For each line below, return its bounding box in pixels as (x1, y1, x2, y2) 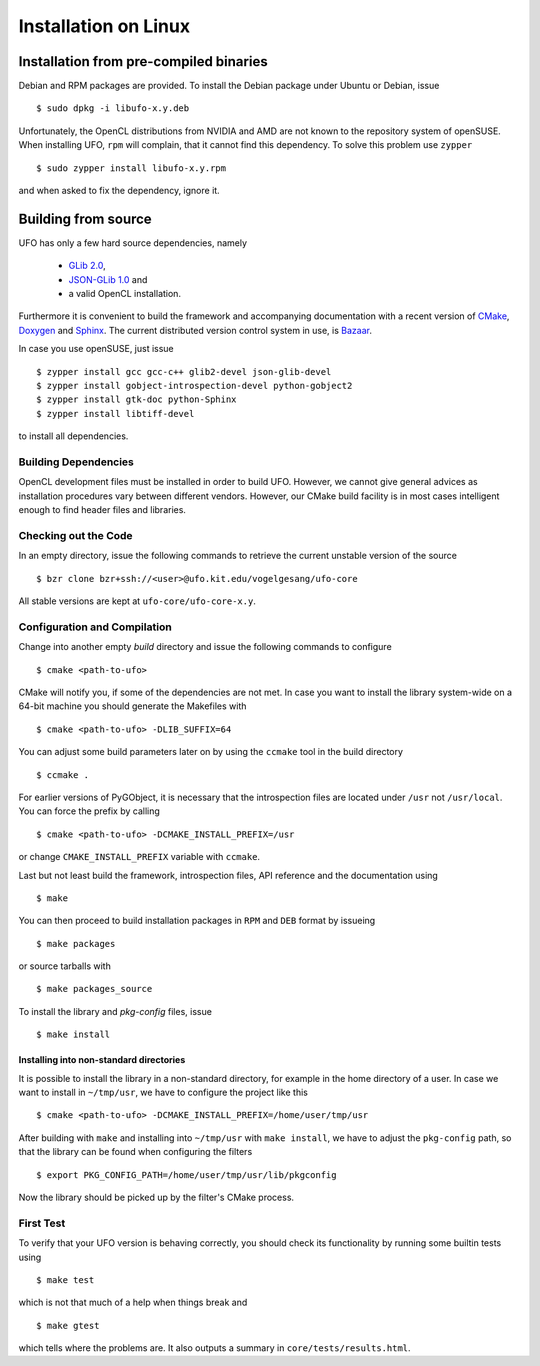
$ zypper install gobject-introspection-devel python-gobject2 (36, 380, 353, 392)
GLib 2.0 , (68, 260, 107, 272)
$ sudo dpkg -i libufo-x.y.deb (36, 103, 190, 114)
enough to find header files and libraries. (18, 504, 187, 516)
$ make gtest (36, 1320, 100, 1331)
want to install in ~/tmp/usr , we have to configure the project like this (18, 1086, 309, 1099)
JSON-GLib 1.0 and (68, 273, 148, 285)
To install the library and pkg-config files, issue (18, 1005, 212, 1017)
